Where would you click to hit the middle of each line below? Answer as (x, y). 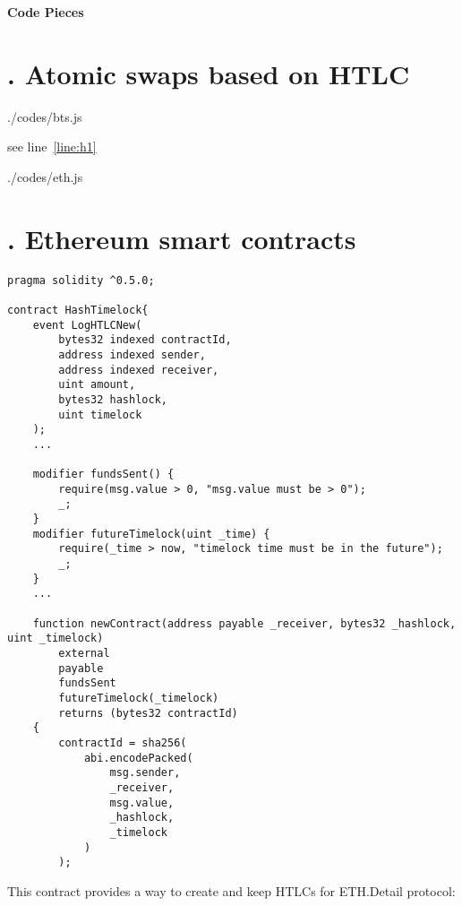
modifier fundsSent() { (103, 475)
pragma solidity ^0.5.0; (81, 280)
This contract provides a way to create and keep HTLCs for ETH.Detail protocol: (231, 890)
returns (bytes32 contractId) (148, 713)
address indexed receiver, (139, 370)
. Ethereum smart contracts (182, 238)
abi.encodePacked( (138, 758)
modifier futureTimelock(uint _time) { (151, 534)
